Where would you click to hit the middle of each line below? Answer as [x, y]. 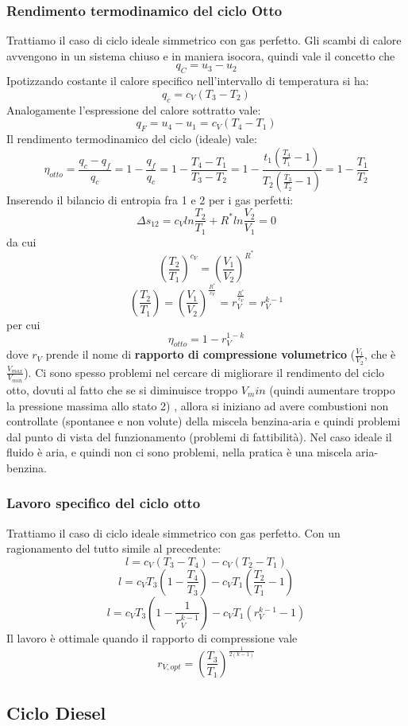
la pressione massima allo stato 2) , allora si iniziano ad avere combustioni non [198, 405]
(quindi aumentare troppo [332, 390]
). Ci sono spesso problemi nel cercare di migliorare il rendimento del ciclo [204, 372]
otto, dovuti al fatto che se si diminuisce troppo [122, 390]
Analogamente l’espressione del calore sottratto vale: [134, 109]
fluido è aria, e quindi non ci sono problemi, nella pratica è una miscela [179, 452]
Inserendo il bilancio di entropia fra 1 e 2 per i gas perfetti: [150, 200]
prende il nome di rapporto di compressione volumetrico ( [200, 354]
